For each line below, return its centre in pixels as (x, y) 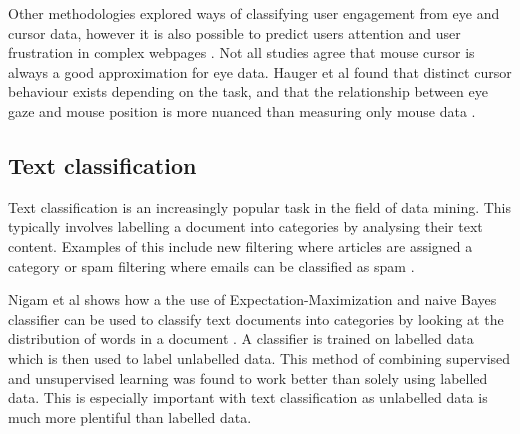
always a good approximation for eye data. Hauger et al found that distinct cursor (260, 71)
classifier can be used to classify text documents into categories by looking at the (256, 318)
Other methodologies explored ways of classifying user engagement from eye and (254, 13)
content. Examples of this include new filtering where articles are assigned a (240, 245)
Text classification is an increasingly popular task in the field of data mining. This (260, 206)
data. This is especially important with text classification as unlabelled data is (248, 397)
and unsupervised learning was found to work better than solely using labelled (248, 377)
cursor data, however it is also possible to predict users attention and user (234, 32)
